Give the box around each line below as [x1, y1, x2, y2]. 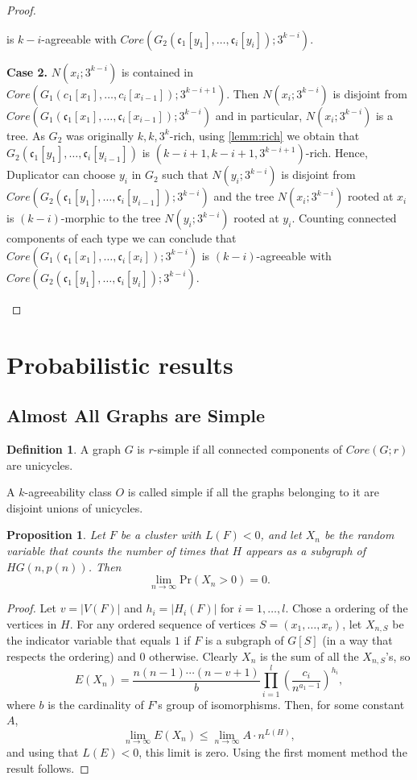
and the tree [213, 188, 275, 205]
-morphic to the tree [60, 210, 161, 226]
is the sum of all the [260, 647, 359, 664]
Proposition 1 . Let [6, 526, 105, 543]
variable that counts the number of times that [6, 541, 229, 558]
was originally [65, 127, 134, 143]
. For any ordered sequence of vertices [69, 615, 256, 632]
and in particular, [215, 106, 303, 123]
